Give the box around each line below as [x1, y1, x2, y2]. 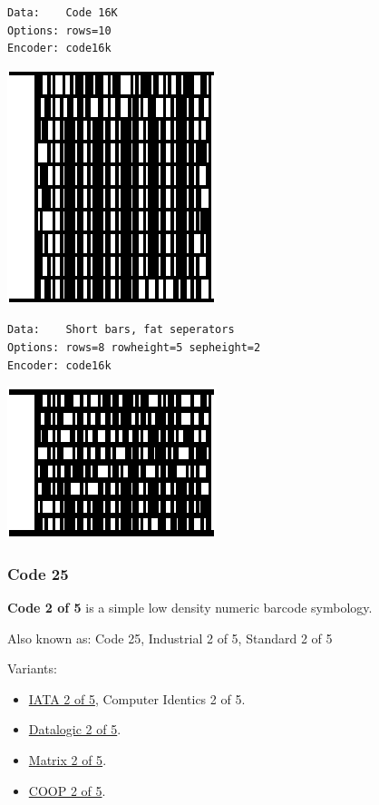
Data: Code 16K [7, 6, 118, 19]
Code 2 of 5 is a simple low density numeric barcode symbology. [7, 597, 373, 616]
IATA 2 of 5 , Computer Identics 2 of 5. [28, 689, 246, 708]
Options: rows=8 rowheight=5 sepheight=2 [7, 340, 261, 354]
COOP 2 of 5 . [28, 780, 106, 800]
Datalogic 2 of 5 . [28, 720, 121, 739]
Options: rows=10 [7, 24, 112, 37]
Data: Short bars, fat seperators [7, 323, 235, 337]
